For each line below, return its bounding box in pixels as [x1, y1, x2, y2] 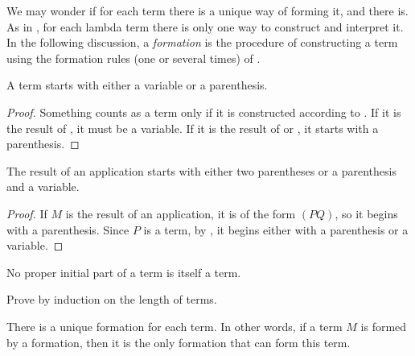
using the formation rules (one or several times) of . [6, 49, 261, 66]
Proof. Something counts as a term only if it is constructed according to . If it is [6, 103, 401, 120]
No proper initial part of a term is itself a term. [6, 263, 241, 280]
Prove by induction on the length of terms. [6, 291, 217, 308]
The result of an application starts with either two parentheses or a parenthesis [6, 162, 397, 179]
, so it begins [335, 205, 398, 221]
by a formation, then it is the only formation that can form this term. [6, 333, 351, 350]
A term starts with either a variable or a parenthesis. [6, 77, 268, 93]
